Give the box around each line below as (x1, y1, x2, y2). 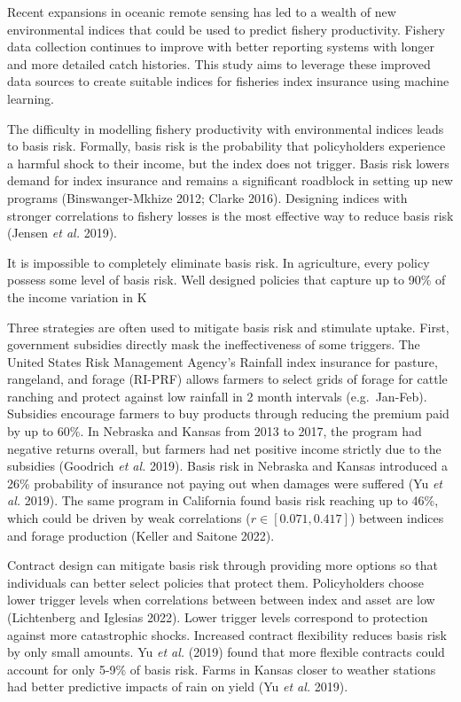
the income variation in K (7, 287, 147, 306)
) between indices (349, 509, 444, 527)
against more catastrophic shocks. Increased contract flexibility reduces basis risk (7, 625, 447, 643)
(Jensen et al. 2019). (7, 223, 117, 242)
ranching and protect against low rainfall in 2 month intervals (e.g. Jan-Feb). (7, 386, 427, 405)
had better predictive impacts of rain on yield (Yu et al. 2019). (7, 677, 348, 696)
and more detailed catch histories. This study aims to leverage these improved (7, 54, 431, 73)
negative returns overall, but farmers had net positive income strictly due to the (7, 439, 441, 457)
